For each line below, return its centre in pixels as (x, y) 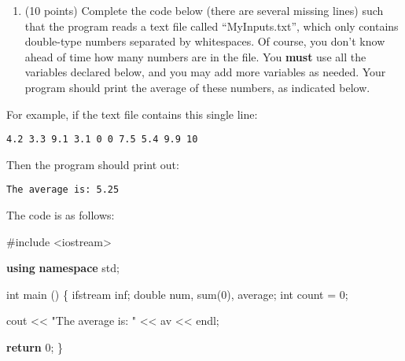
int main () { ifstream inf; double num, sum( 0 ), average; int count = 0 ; (177, 294)
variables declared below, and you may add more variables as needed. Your (205, 72)
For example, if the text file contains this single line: (132, 114)
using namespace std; (63, 268)
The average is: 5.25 (63, 190)
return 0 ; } (35, 347)
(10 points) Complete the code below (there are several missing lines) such (204, 10)
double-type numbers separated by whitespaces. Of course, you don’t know (205, 41)
